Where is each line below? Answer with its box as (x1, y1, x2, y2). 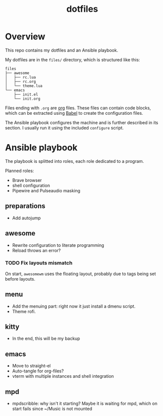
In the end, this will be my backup (12, 336, 80, 341)
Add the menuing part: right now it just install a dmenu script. (12, 303, 136, 309)
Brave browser (12, 177, 42, 183)
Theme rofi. (12, 308, 36, 314)
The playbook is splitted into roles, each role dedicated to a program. (5, 158, 144, 164)
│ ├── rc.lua (5, 75, 36, 79)
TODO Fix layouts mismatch (5, 260, 72, 266)
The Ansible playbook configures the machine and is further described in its (5, 119, 159, 126)
